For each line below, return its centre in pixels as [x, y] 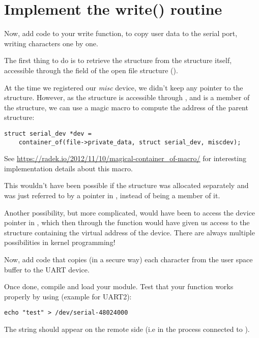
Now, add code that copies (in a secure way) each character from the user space [128, 259]
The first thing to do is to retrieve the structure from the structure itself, [118, 60]
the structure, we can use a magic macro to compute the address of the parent [126, 107]
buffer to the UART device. [47, 269]
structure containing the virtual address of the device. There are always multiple [129, 232]
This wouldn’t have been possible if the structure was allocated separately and [126, 185]
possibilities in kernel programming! [60, 242]
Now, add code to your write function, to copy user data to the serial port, [121, 33]
